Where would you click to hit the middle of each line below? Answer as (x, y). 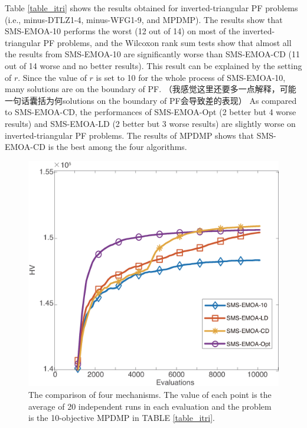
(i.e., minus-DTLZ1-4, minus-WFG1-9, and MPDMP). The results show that (144, 19)
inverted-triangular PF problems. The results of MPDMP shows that (129, 135)
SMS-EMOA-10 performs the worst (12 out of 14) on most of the (123, 31)
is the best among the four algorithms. (117, 147)
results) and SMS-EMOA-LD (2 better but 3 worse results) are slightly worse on (150, 123)
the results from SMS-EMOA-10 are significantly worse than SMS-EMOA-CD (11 (153, 54)
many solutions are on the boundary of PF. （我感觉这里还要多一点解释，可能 (151, 89)
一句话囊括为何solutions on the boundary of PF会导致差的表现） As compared (151, 100)
